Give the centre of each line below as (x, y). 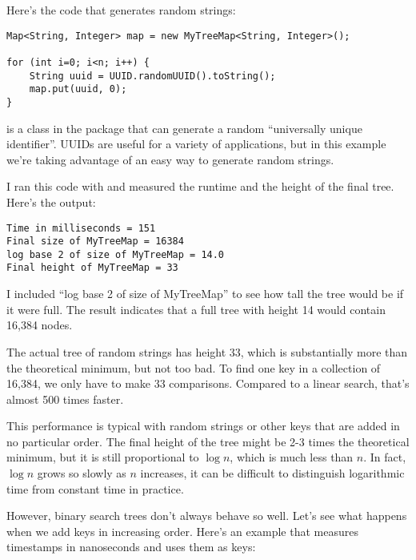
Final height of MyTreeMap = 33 (92, 268)
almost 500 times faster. (65, 399)
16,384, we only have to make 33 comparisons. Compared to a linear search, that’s (208, 383)
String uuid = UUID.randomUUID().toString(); (152, 76)
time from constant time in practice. (95, 488)
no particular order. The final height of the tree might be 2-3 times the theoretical (208, 441)
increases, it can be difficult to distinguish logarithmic (272, 473)
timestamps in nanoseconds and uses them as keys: (131, 547)
